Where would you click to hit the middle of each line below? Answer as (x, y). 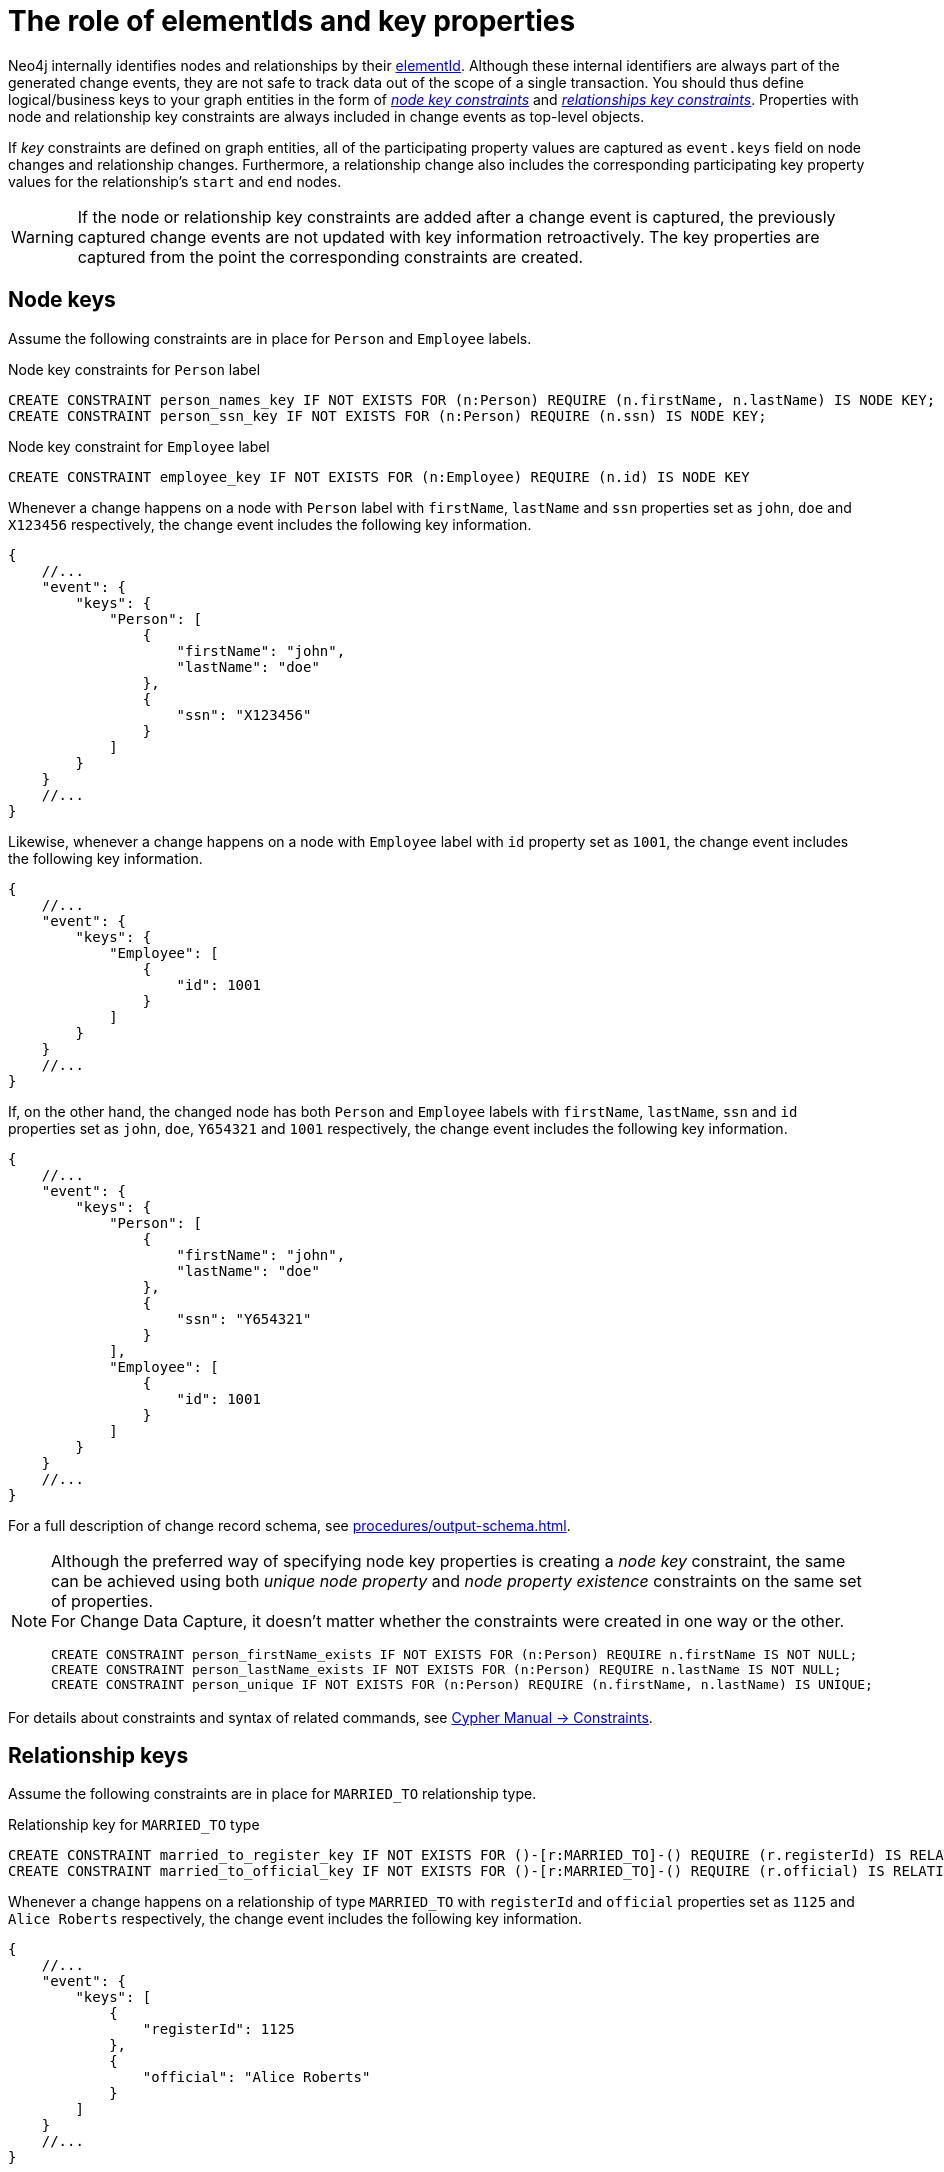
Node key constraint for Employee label (139, 446)
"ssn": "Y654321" (244, 1318)
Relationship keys (98, 1756)
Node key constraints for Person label (134, 369)
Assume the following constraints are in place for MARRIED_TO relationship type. (272, 1794)
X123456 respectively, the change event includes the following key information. (270, 524)
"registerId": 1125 (218, 2029)
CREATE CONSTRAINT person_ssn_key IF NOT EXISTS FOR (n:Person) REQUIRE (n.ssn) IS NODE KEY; (387, 415)
